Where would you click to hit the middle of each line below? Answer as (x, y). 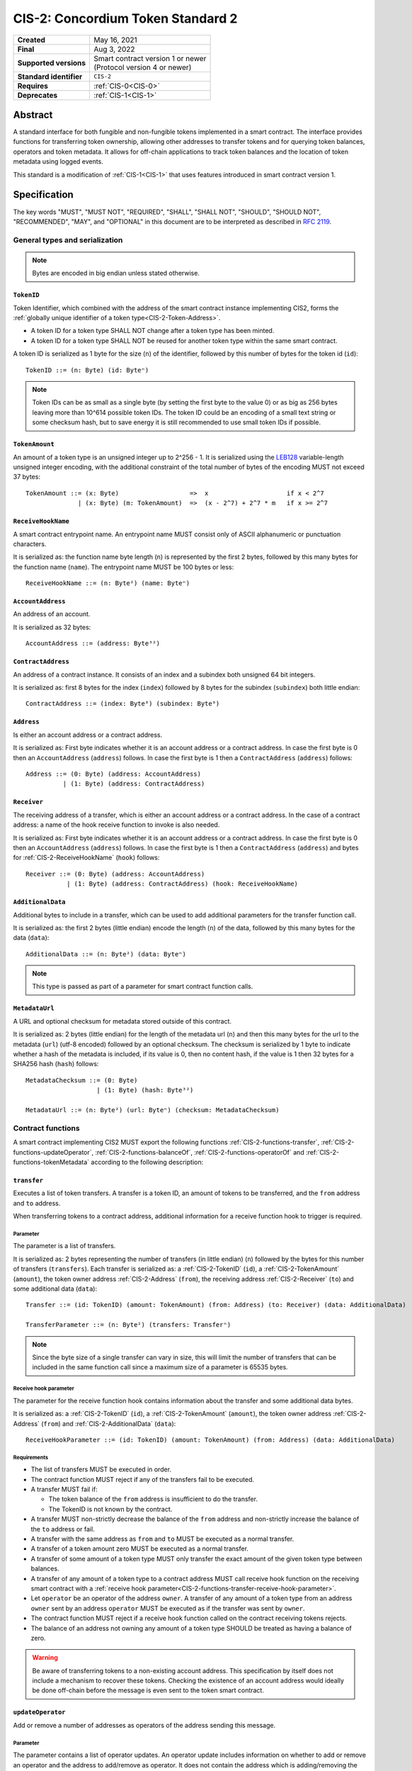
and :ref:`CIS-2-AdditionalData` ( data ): (119, 1423)
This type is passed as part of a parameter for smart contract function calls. (143, 986)
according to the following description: (147, 1162)
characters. (30, 544)
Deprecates (38, 95)
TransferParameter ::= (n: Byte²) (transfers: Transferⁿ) (128, 1325)
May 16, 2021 (115, 40)
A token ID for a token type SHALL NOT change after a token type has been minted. (153, 331)
